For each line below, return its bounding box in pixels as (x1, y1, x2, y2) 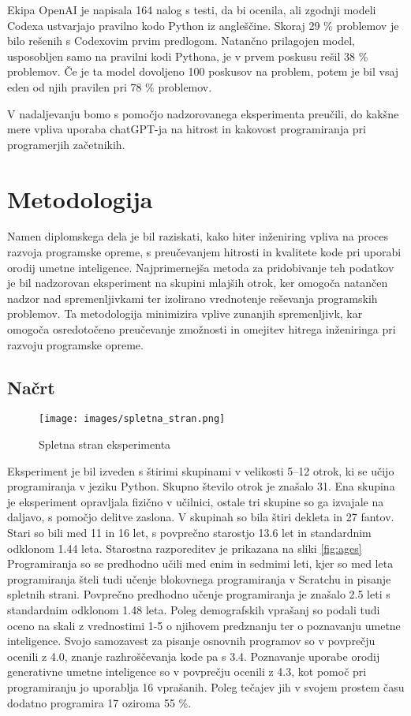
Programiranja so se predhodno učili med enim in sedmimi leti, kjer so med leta (7, 555, 394, 572)
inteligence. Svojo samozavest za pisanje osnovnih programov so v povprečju (7, 632, 376, 649)
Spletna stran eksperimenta (39, 436, 171, 453)
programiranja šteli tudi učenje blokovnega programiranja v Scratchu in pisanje (7, 570, 391, 587)
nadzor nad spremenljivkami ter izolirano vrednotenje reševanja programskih (7, 289, 378, 306)
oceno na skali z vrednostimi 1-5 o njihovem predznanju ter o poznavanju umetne (7, 617, 401, 633)
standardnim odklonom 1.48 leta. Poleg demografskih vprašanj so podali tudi (7, 602, 380, 618)
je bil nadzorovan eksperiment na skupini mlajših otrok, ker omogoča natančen (7, 274, 388, 291)
